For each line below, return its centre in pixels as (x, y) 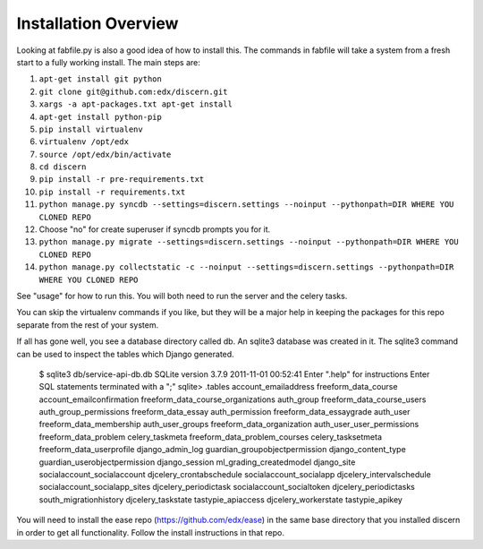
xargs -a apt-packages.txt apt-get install (136, 104)
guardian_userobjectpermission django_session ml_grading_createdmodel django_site (197, 462)
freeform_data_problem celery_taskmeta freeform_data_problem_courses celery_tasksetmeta (211, 437)
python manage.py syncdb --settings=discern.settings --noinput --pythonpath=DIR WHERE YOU (246, 205)
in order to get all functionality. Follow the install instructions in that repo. (151, 532)
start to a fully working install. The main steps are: (108, 62)
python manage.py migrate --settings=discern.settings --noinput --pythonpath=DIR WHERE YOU (249, 242)
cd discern (63, 167)
